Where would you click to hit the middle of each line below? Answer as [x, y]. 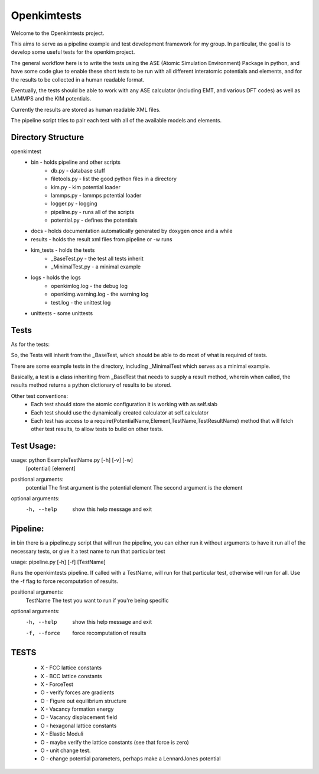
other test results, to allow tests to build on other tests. [97, 429]
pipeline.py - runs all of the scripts [93, 212]
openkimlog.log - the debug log [89, 286]
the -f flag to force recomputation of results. [65, 581]
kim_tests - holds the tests [63, 250]
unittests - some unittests [62, 313]
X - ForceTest [57, 684]
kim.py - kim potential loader [86, 187]
